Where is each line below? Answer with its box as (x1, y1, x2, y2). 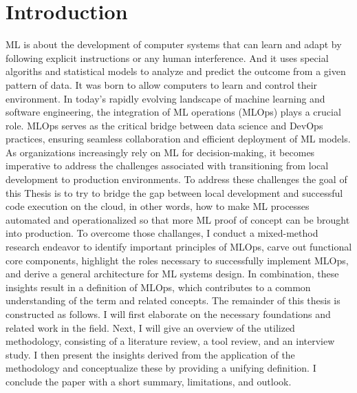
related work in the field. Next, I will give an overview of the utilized (6, 320, 295, 334)
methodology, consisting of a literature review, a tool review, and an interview (6, 334, 335, 348)
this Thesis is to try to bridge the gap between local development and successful (6, 185, 343, 200)
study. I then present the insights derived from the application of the (6, 347, 295, 361)
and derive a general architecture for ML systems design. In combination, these (6, 266, 339, 281)
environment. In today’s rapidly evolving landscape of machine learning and (6, 91, 325, 105)
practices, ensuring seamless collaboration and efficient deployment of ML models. (6, 131, 351, 146)
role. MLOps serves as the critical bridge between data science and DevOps (6, 118, 323, 132)
